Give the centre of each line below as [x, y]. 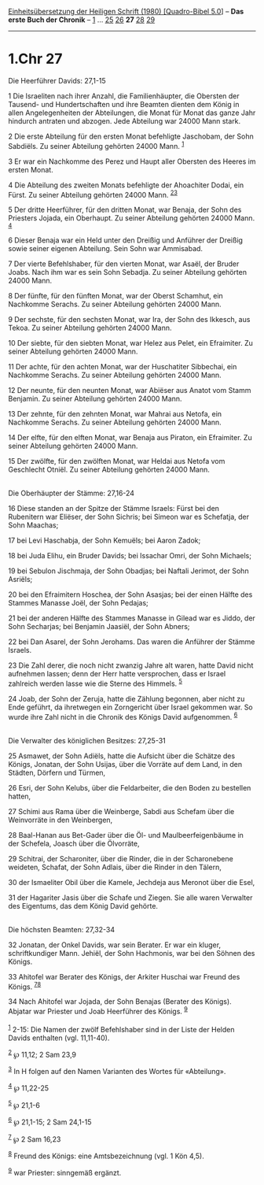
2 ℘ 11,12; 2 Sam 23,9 [42, 1054]
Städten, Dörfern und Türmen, [57, 772]
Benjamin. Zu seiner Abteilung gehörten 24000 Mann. [95, 399]
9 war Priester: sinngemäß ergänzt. [65, 1172]
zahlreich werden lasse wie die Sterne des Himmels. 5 [95, 683]
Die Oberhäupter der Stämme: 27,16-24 [71, 493]
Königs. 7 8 [25, 986]
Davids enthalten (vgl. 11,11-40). [59, 1038]
